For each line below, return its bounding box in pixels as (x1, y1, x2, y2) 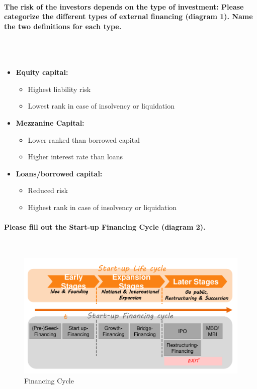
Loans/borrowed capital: (16, 168, 103, 178)
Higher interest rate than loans (28, 151, 123, 162)
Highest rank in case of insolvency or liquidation (28, 202, 177, 212)
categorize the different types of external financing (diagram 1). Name (4, 11, 253, 22)
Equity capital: (16, 67, 68, 77)
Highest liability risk (28, 83, 91, 94)
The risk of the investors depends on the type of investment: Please (4, 1, 244, 12)
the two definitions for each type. (4, 21, 122, 31)
